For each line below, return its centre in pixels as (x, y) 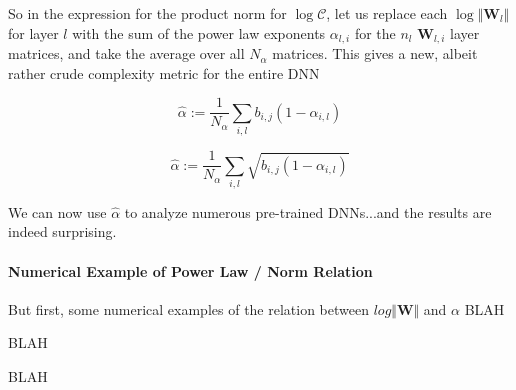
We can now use (57, 211)
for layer (33, 32)
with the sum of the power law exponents (199, 32)
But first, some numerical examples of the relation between (189, 308)
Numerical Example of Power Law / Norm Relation (190, 270)
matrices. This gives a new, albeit (375, 53)
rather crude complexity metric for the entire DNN (164, 72)
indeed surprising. (62, 231)
